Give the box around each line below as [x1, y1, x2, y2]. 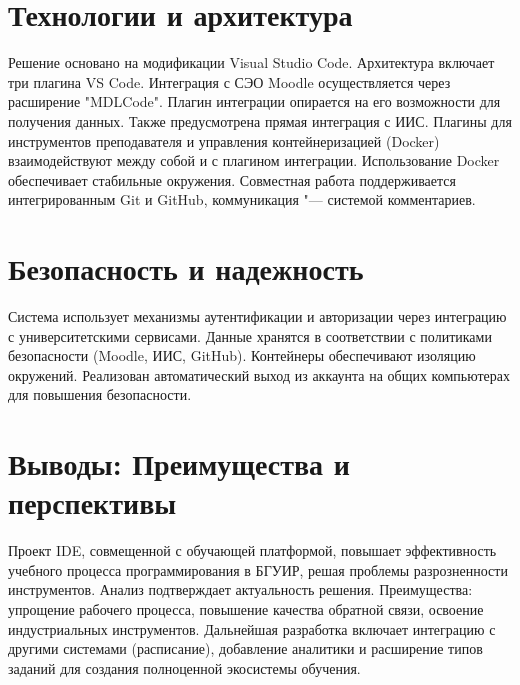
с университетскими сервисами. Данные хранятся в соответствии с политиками [8, 325, 492, 346]
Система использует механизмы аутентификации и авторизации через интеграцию [8, 306, 507, 326]
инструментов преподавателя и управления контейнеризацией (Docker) [8, 130, 440, 151]
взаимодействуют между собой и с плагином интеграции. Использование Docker [8, 150, 500, 171]
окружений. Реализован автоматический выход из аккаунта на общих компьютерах [8, 364, 510, 385]
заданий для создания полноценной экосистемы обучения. [8, 657, 361, 678]
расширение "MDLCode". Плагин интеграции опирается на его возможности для [8, 91, 501, 112]
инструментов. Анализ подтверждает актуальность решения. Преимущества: [8, 579, 473, 600]
